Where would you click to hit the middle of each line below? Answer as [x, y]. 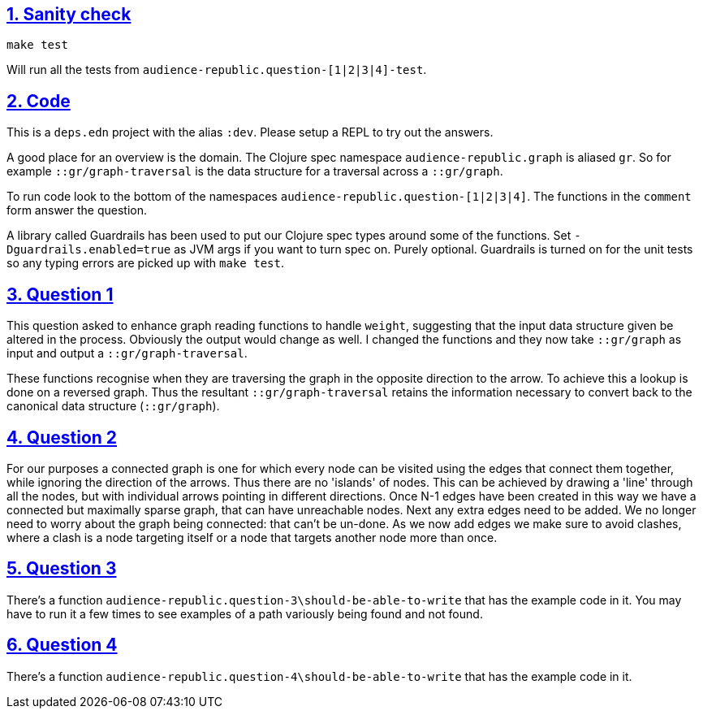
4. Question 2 [62, 437]
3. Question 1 [60, 294]
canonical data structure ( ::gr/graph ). [113, 406]
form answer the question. [77, 210]
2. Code [39, 101]
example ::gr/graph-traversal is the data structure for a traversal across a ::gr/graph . [255, 171]
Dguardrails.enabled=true [89, 250]
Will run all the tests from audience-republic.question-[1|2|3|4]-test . [217, 70]
